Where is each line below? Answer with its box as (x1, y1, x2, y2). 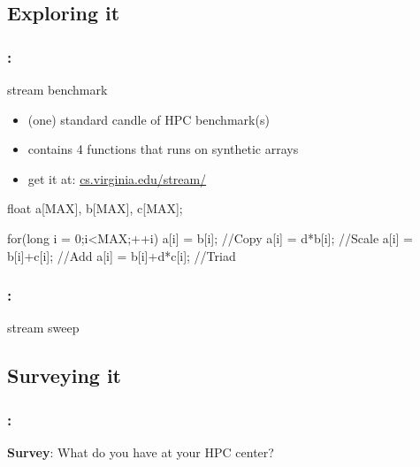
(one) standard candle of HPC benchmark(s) (27, 110, 270, 128)
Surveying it (7, 362, 122, 389)
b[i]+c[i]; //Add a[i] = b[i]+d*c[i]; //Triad (7, 246, 236, 264)
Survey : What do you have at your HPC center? (7, 442, 274, 461)
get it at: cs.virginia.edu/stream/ (27, 169, 207, 188)
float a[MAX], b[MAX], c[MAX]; (7, 199, 183, 218)
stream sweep (7, 318, 80, 337)
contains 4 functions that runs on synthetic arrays (27, 140, 299, 158)
